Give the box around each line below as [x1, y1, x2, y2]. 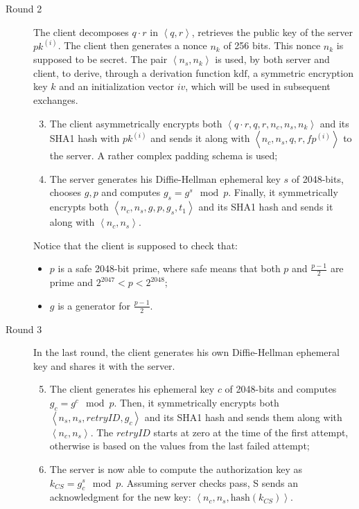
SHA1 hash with [49, 131, 120, 145]
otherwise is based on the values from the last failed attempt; [49, 438, 310, 453]
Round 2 [6, 1, 42, 15]
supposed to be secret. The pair [33, 52, 168, 66]
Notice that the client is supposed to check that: [33, 238, 238, 252]
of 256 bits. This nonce [223, 38, 321, 53]
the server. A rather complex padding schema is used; [49, 148, 278, 163]
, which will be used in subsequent [185, 79, 331, 93]
